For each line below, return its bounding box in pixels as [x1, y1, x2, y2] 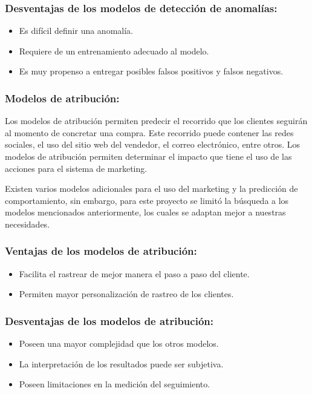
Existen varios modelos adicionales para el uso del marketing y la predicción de [5, 182, 298, 195]
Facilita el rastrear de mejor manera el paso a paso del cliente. [19, 267, 250, 280]
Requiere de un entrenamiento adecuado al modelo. [19, 44, 209, 57]
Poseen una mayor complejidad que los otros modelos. [19, 337, 219, 350]
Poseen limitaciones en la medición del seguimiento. [19, 378, 210, 390]
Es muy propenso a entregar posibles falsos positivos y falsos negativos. [19, 65, 284, 77]
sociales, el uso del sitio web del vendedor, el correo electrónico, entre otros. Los [5, 138, 301, 151]
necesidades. [5, 217, 50, 230]
